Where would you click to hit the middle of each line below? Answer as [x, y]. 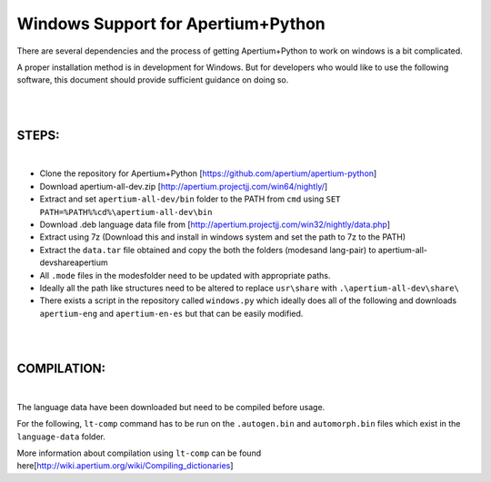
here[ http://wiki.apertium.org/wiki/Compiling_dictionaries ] [125, 466]
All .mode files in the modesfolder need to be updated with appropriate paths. [185, 275]
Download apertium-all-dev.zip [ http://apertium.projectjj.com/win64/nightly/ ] [184, 186]
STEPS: [38, 135]
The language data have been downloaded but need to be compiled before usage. [171, 407]
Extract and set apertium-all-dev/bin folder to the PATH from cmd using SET [190, 199]
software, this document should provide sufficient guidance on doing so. [153, 80]
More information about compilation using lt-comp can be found [139, 453]
